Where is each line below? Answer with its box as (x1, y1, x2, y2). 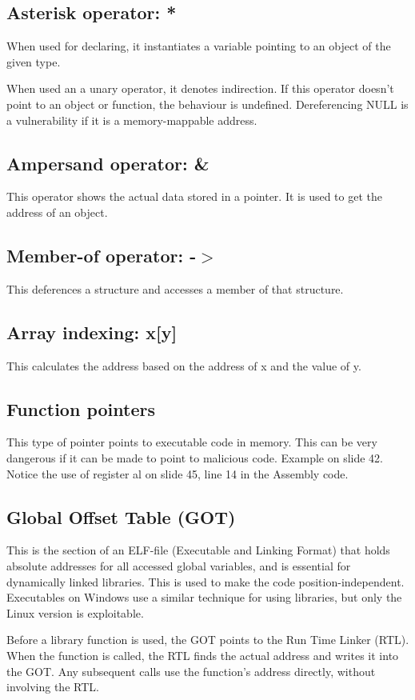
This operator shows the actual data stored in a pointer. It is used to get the (6, 188, 382, 205)
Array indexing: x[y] (6, 319, 178, 344)
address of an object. (6, 203, 108, 220)
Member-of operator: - (6, 242, 197, 267)
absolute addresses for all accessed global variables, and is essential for (6, 557, 351, 574)
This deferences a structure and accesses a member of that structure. (6, 280, 344, 297)
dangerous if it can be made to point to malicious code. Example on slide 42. (6, 449, 384, 466)
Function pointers (6, 396, 155, 421)
